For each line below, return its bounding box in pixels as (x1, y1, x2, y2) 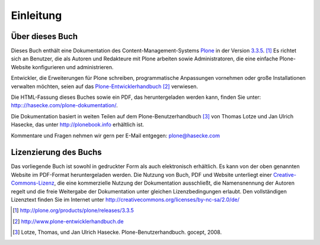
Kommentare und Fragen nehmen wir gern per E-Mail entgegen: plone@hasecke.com (11, 132, 220, 139)
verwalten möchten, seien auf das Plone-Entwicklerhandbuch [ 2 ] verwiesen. (11, 83, 199, 90)
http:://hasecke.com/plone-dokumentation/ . (11, 102, 118, 109)
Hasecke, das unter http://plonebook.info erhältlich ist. (11, 121, 145, 128)
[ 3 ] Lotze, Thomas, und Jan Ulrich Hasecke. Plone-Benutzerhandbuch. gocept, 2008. (12, 228, 222, 236)
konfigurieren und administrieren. (32, 63, 114, 70)
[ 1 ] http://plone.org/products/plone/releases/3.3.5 (12, 207, 135, 214)
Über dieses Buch (11, 31, 78, 41)
